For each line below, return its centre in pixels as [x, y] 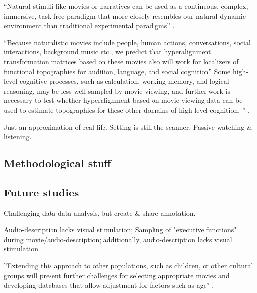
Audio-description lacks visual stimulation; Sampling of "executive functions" [120, 229]
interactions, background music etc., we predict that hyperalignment [108, 52]
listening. [18, 136]
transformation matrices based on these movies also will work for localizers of [121, 61]
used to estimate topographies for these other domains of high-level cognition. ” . [127, 110]
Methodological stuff [58, 163]
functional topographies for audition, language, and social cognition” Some [117, 71]
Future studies [42, 192]
